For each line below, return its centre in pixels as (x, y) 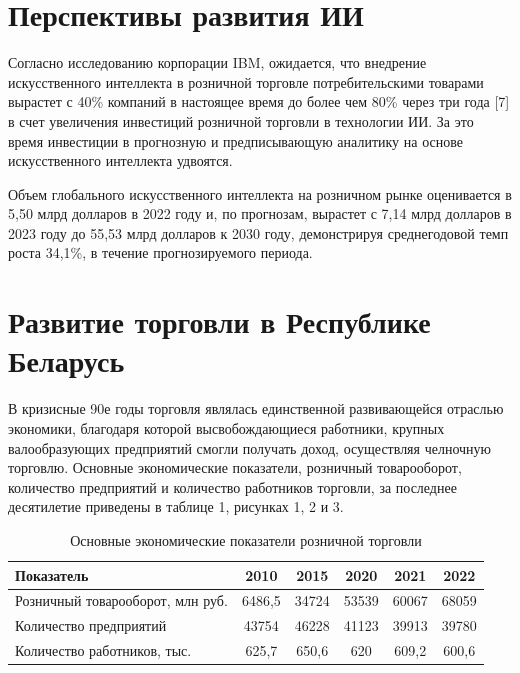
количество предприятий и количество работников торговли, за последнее (232, 486)
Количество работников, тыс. (103, 650)
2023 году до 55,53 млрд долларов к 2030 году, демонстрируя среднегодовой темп (258, 232)
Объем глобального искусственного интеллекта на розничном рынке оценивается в (260, 193)
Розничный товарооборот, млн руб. (121, 600)
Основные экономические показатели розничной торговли (246, 539)
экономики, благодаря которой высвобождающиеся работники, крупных (226, 427)
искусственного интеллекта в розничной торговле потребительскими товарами (246, 81)
